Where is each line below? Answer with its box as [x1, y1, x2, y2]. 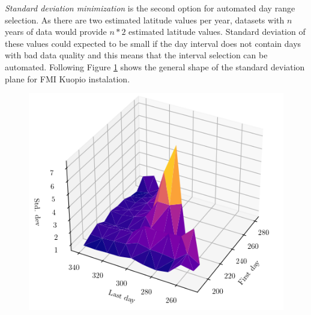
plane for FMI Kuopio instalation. [5, 72, 130, 85]
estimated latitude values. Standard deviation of [128, 25, 306, 38]
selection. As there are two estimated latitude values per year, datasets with [5, 13, 285, 26]
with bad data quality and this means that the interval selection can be [5, 49, 268, 61]
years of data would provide [5, 25, 107, 38]
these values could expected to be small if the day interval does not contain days [5, 37, 301, 49]
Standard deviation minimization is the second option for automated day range [5, 2, 295, 14]
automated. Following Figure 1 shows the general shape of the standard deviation [5, 60, 305, 73]
